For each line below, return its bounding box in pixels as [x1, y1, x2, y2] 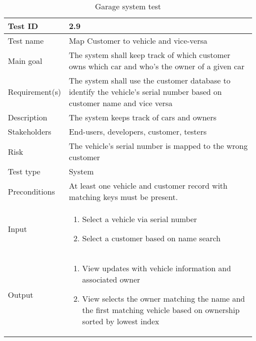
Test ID [8, 20, 38, 31]
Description [8, 112, 47, 123]
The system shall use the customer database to [68, 75, 230, 86]
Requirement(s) [8, 86, 61, 97]
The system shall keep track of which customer [68, 49, 230, 60]
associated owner [82, 274, 140, 285]
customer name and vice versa [68, 97, 173, 109]
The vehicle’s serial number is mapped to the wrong [68, 140, 248, 151]
